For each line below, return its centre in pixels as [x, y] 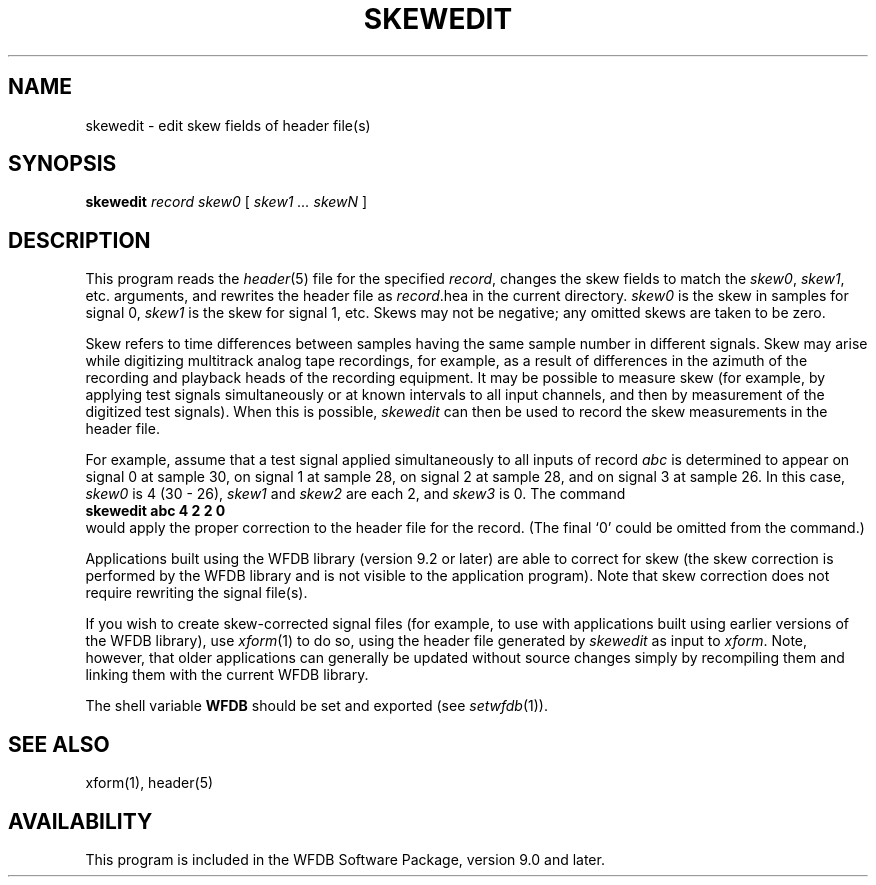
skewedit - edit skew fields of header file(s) [228, 125]
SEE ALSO [59, 744]
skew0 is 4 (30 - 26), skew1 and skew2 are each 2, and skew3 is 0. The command [355, 494]
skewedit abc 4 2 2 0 [155, 511]
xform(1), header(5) [149, 783]
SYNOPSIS [62, 164]
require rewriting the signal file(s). [196, 593]
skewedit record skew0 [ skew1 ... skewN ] [226, 202]
